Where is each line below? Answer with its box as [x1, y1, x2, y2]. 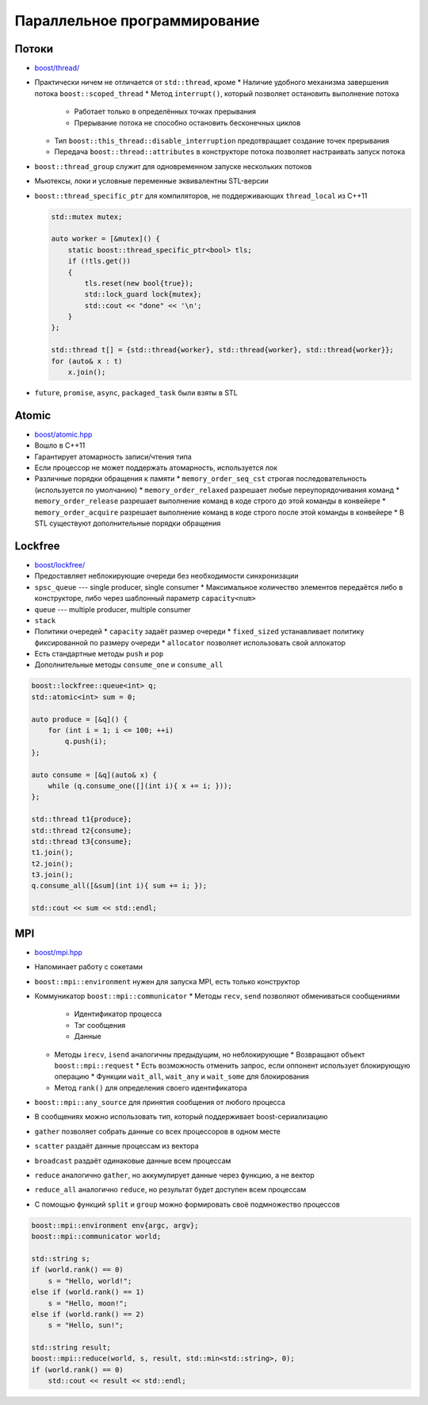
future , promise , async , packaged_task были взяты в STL [34, 388, 238, 398]
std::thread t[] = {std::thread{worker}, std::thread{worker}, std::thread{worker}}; [51, 345, 394, 355]
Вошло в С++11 [34, 441, 86, 450]
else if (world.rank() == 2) [31, 1310, 145, 1318]
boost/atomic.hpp [34, 429, 93, 439]
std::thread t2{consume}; [31, 826, 132, 835]
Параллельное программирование [14, 12, 260, 29]
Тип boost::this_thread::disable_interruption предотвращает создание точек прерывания [54, 136, 390, 146]
